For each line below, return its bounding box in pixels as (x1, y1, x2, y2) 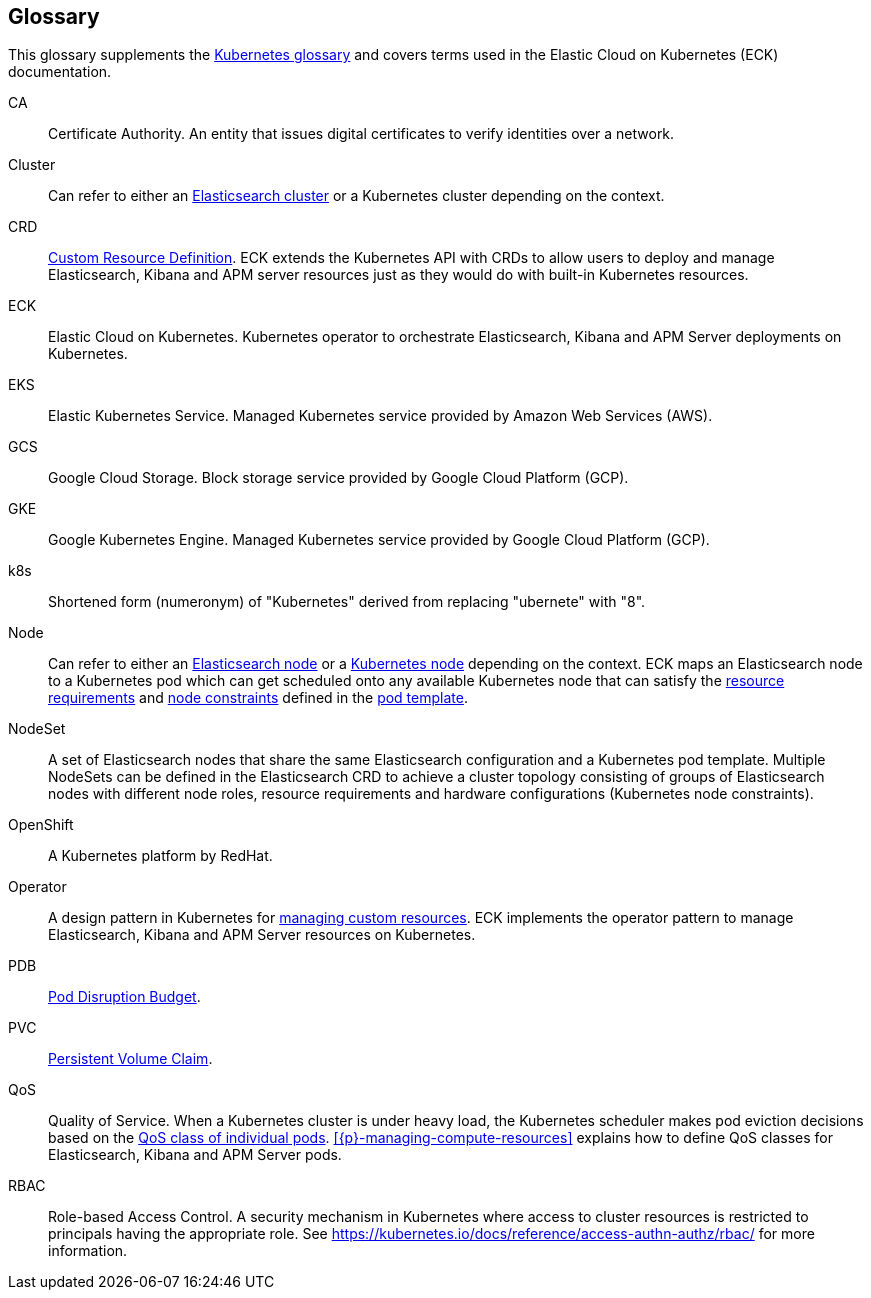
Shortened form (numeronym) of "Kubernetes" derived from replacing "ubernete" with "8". (48, 593, 646, 611)
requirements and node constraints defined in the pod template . (48, 689, 468, 707)
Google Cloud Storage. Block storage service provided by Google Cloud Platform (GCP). (48, 469, 629, 487)
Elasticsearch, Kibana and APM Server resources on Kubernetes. (48, 926, 476, 944)
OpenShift (8, 816, 74, 834)
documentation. (8, 63, 112, 81)
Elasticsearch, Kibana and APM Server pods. (48, 1146, 342, 1164)
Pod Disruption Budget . (48, 988, 201, 1006)
